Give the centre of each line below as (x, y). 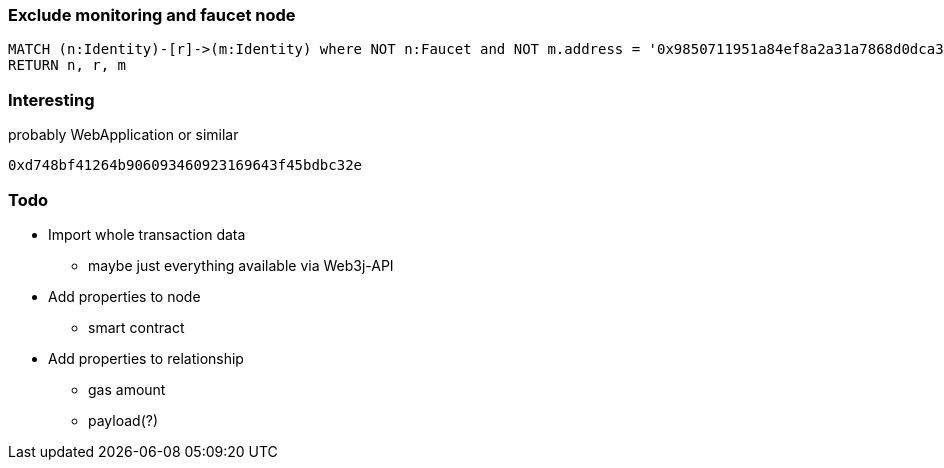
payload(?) (123, 420)
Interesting (51, 99)
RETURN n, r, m (67, 65)
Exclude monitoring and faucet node (152, 15)
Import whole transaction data (147, 234)
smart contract (136, 327)
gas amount (127, 389)
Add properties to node (124, 296)
